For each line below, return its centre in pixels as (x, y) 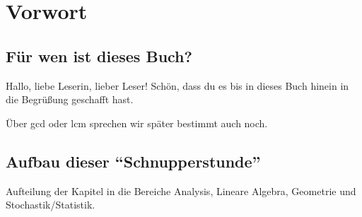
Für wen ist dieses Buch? (99, 55)
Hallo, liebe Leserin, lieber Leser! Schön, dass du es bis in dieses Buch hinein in (177, 85)
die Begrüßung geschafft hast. (70, 99)
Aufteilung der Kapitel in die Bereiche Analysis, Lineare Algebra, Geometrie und (181, 190)
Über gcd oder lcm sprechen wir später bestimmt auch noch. (137, 123)
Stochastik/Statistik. (51, 205)
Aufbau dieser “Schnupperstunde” (133, 161)
